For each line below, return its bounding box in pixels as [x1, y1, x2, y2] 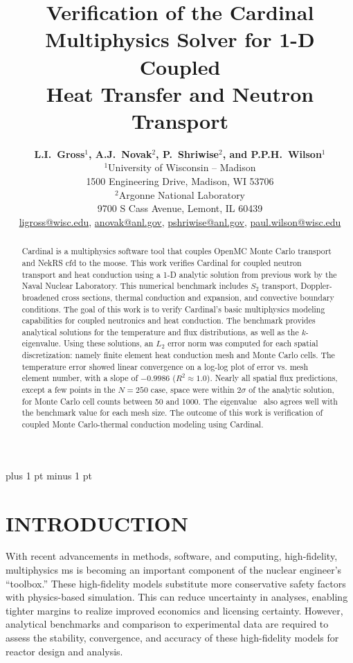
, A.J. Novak [88, 146, 152, 161]
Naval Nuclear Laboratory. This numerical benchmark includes [21, 280, 248, 292]
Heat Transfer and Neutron [46, 79, 314, 107]
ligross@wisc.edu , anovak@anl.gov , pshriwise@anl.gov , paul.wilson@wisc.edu [19, 214, 341, 229]
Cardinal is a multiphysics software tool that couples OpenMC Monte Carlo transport [21, 245, 332, 257]
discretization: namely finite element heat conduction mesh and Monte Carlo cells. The [21, 349, 335, 361]
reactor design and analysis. [6, 644, 123, 658]
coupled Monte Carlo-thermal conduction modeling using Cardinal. [21, 418, 264, 430]
